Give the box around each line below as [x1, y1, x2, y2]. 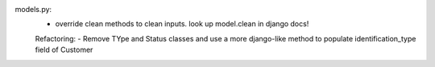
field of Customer [35, 45, 93, 55]
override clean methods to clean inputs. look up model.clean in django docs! [55, 19, 309, 29]
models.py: [14, 5, 52, 14]
